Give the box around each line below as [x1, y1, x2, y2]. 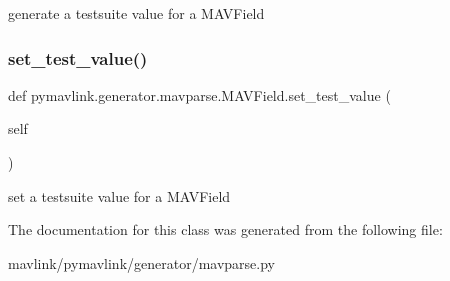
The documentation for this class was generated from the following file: [8, 219, 443, 240]
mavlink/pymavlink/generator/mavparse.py [8, 252, 276, 273]
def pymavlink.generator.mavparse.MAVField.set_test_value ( [8, 84, 391, 105]
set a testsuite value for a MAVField [8, 185, 231, 206]
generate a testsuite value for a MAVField [8, 3, 265, 23]
